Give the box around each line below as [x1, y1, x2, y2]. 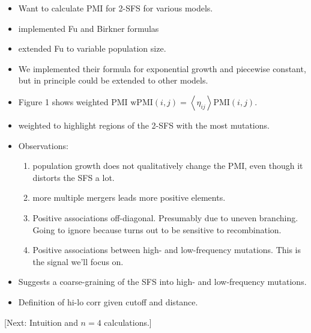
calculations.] [104, 316, 152, 328]
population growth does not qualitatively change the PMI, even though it [32, 159, 303, 172]
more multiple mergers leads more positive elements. [32, 191, 226, 204]
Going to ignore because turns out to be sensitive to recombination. [32, 223, 282, 236]
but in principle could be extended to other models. [18, 74, 208, 87]
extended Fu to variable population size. [18, 42, 166, 55]
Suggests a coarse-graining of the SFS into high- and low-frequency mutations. [18, 275, 307, 288]
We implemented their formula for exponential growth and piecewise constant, [18, 62, 306, 75]
